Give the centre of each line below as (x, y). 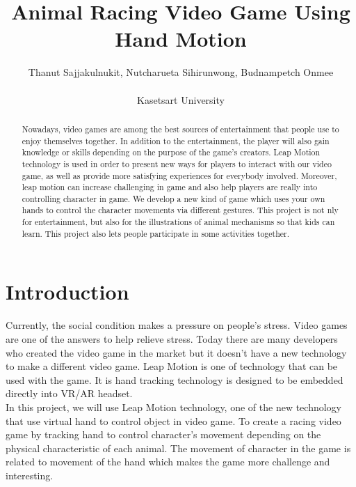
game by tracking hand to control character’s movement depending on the (163, 434)
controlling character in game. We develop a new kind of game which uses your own (173, 198)
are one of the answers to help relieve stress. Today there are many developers (172, 338)
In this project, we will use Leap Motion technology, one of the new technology (173, 407)
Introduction (67, 292)
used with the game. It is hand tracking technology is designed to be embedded (175, 379)
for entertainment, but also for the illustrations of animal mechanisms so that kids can (178, 222)
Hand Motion (181, 39)
